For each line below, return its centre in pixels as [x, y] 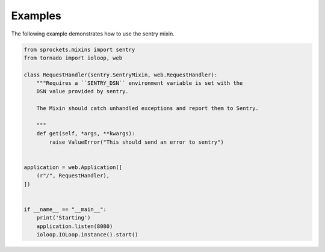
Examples [36, 16]
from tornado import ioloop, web [73, 58]
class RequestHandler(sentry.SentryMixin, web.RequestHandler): [121, 75]
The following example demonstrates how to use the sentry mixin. [93, 34]
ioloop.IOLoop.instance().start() [87, 235]
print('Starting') [63, 218]
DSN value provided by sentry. [82, 91]
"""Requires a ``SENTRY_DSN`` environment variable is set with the [140, 83]
